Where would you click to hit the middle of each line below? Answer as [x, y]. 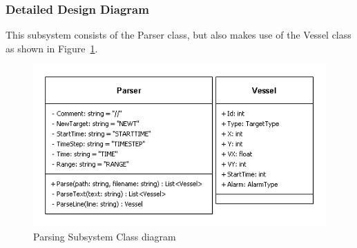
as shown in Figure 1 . [52, 48]
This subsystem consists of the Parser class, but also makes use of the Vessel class [178, 35]
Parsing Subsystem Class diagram [105, 236]
